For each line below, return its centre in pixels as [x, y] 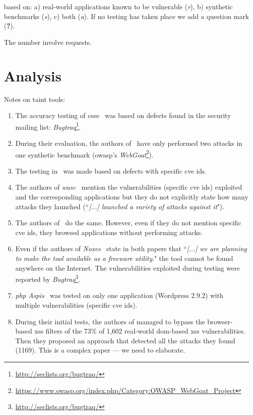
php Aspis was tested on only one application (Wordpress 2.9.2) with [119, 295]
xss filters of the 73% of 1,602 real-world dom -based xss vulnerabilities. [140, 331]
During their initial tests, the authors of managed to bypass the [110, 321]
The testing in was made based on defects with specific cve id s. [111, 170]
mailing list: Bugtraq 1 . [48, 126]
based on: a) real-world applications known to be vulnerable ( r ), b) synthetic [118, 6]
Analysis [33, 75]
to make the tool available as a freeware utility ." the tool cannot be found [124, 258]
